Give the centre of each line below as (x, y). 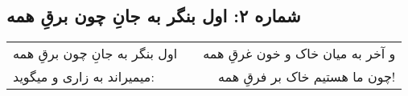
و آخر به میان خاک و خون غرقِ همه (299, 54)
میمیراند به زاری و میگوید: (84, 77)
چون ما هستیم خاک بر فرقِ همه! (307, 77)
